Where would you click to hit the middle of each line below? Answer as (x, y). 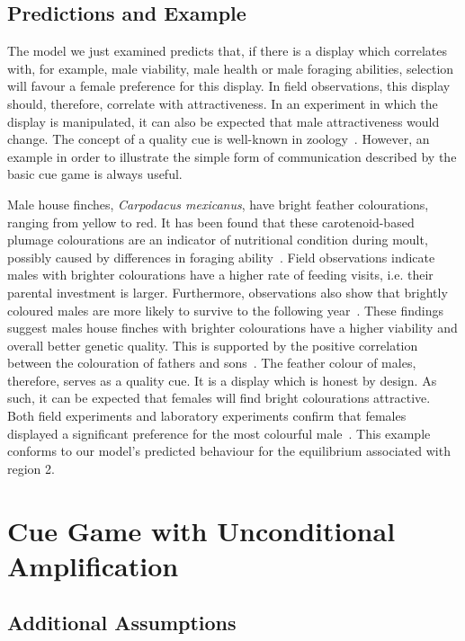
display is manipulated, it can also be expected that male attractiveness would (224, 121)
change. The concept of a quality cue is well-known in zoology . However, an (219, 139)
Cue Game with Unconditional (201, 530)
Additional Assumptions (122, 623)
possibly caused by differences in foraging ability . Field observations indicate (221, 257)
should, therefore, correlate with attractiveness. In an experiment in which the (223, 103)
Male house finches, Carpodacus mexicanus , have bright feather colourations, (218, 204)
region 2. (31, 468)
